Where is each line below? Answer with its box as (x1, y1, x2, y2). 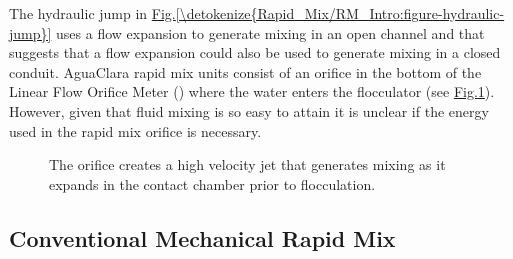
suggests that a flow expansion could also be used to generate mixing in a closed (9, 42, 501, 63)
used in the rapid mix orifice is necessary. (9, 120, 262, 141)
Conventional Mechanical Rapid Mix (9, 222, 396, 253)
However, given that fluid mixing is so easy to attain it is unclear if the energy (9, 100, 489, 121)
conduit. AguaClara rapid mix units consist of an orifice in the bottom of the (9, 61, 482, 82)
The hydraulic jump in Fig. (9, 3, 176, 23)
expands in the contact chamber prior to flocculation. (49, 173, 376, 194)
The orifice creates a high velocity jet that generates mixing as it (49, 154, 446, 175)
